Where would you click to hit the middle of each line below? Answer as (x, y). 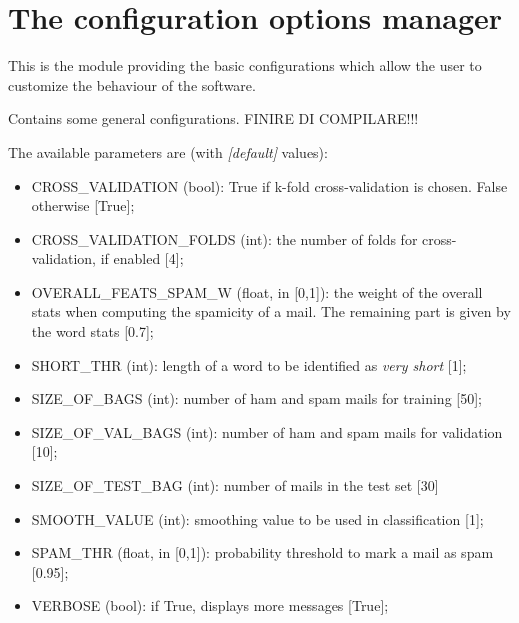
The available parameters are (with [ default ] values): (168, 151)
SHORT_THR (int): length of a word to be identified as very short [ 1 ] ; (249, 364)
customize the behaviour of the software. (132, 84)
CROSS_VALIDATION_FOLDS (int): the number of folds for (224, 238)
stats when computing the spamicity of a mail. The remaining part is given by (271, 311)
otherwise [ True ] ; (83, 205)
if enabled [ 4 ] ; (142, 258)
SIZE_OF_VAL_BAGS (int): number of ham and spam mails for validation (267, 431)
